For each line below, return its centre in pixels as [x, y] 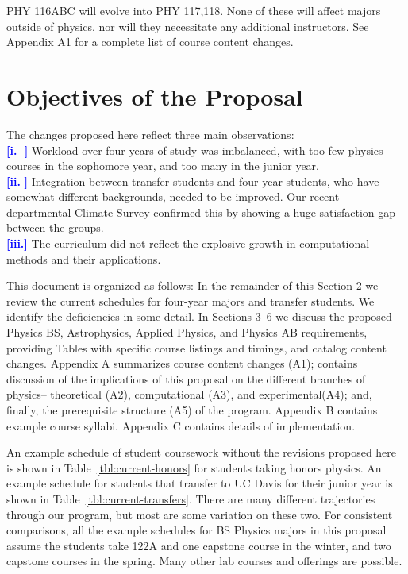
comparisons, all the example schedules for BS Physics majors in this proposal [196, 530]
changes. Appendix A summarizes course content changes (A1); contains [182, 363]
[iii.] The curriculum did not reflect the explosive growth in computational [188, 243]
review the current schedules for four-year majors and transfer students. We [191, 300]
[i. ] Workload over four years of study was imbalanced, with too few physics [195, 150]
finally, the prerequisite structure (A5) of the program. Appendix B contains [192, 410]
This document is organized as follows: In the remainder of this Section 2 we [192, 285]
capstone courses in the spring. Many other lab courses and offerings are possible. [204, 561]
